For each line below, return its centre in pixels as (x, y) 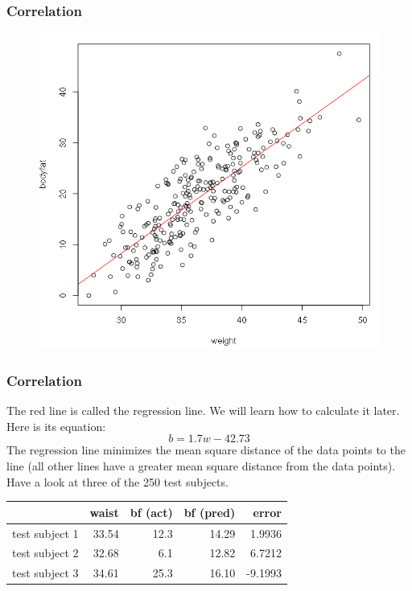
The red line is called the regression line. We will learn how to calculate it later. (203, 410)
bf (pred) (210, 512)
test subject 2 (45, 553)
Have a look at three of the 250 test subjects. (117, 481)
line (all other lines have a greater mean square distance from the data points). (201, 466)
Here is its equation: (56, 426)
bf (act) (151, 512)
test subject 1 (45, 533)
